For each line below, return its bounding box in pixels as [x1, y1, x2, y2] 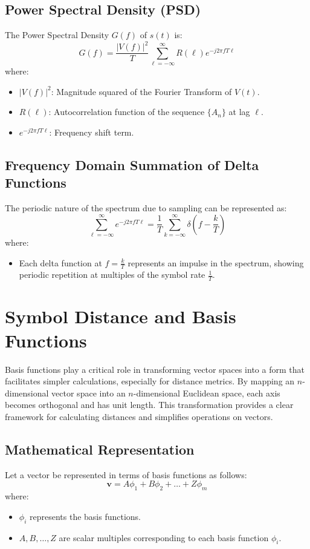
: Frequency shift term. [49, 125, 134, 138]
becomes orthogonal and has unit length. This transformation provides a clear [5, 398, 294, 411]
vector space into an [51, 386, 126, 399]
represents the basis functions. [29, 510, 141, 522]
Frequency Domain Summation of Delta [5, 155, 259, 174]
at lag [228, 105, 250, 118]
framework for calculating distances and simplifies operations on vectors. [5, 410, 273, 422]
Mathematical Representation [5, 439, 195, 458]
